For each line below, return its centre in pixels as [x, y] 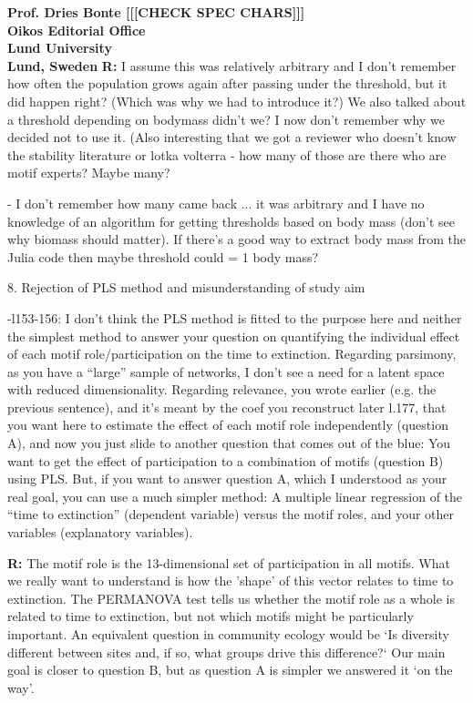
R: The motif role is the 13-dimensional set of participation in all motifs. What [229, 562]
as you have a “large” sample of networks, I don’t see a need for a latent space [226, 371]
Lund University [60, 48]
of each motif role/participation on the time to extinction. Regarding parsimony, [232, 354]
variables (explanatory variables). [100, 532]
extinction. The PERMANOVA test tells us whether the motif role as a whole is [231, 598]
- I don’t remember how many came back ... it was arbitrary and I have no [216, 203]
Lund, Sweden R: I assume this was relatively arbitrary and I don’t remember [232, 65]
